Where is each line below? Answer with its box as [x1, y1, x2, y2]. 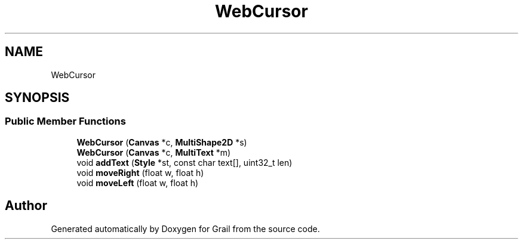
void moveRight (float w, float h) [76, 167, 204, 178]
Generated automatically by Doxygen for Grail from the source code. [51, 223, 320, 234]
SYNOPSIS [5, 90, 70, 106]
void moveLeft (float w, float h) [76, 177, 199, 188]
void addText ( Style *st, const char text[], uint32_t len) [76, 157, 293, 168]
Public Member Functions [5, 115, 126, 128]
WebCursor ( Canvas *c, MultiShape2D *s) [76, 137, 247, 147]
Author [5, 198, 47, 214]
